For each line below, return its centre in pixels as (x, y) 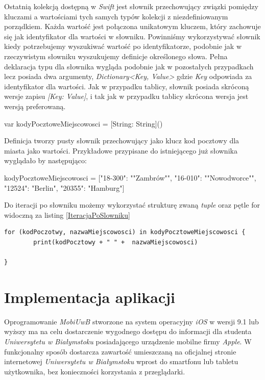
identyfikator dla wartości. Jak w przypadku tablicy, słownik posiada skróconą (127, 86)
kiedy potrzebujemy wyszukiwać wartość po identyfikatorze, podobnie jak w (123, 46)
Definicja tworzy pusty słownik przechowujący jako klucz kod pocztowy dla (122, 141)
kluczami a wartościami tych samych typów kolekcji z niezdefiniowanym (116, 16)
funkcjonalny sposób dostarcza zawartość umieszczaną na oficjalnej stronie (120, 351)
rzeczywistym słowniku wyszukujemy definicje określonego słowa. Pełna (116, 56)
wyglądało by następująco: (45, 160)
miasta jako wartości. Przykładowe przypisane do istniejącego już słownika (121, 150)
